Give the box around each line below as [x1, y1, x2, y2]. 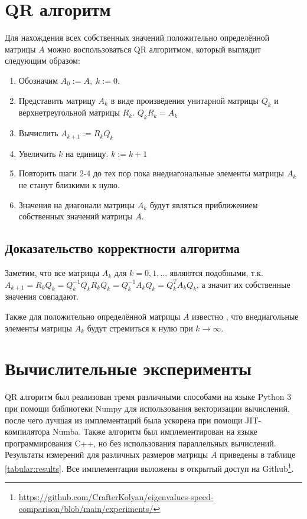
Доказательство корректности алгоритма [5, 239, 240, 257]
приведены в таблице [220, 448, 296, 461]
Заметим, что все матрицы [5, 267, 100, 279]
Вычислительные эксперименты [5, 356, 252, 380]
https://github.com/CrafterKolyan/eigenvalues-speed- [18, 491, 214, 503]
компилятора [5, 425, 50, 438]
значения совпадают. [5, 290, 79, 303]
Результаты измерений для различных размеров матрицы [5, 448, 208, 461]
